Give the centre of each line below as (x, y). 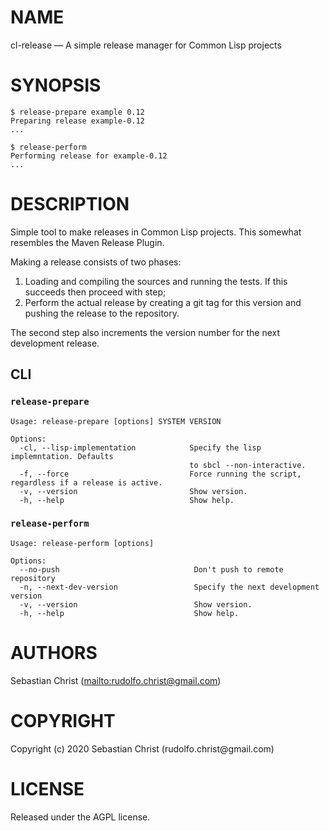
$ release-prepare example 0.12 (77, 112)
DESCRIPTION (70, 204)
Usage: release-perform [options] (82, 543)
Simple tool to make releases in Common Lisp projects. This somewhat (156, 232)
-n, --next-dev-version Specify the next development (169, 587)
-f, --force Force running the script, (160, 474)
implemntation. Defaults (62, 456)
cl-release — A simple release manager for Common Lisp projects (146, 45)
